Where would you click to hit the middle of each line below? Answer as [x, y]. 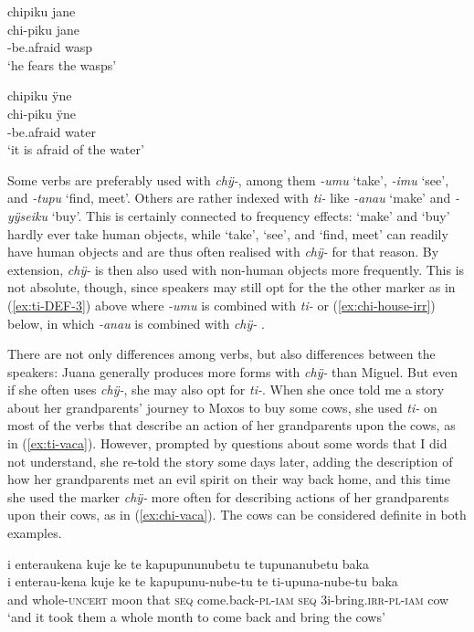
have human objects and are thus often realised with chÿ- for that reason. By [223, 252]
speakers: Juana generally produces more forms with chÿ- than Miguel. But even [232, 371]
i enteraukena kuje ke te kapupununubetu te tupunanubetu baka [189, 563]
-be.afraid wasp [50, 47]
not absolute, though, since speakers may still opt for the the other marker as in [232, 287]
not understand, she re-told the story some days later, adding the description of [230, 461]
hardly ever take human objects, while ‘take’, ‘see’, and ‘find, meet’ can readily [228, 233]
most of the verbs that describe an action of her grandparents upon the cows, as [232, 425]
